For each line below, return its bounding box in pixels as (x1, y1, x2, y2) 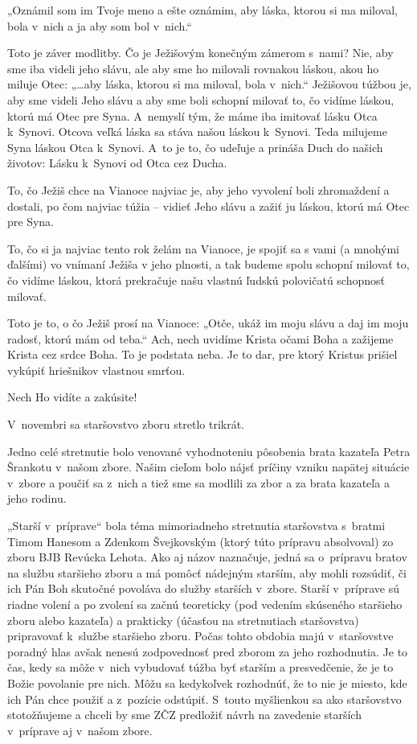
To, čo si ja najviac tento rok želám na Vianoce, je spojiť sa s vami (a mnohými (7, 240, 399, 257)
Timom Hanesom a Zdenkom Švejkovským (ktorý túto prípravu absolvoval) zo (7, 532, 394, 549)
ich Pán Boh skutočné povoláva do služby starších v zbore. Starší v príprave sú (7, 580, 399, 597)
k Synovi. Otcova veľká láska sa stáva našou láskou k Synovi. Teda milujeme (7, 123, 387, 140)
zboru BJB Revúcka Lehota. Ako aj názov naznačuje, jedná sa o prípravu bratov (7, 549, 407, 565)
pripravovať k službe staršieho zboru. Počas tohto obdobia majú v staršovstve (7, 627, 394, 644)
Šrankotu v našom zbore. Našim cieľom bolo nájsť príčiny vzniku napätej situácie (7, 458, 410, 475)
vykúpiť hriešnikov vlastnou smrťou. (7, 361, 186, 378)
